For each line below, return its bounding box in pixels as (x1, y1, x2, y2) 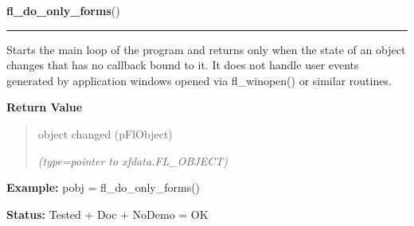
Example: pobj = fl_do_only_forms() (6, 179, 201, 196)
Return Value (6, 99, 83, 115)
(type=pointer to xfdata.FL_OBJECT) (37, 152, 228, 169)
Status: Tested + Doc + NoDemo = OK (6, 205, 209, 222)
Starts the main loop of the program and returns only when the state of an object (6, 41, 406, 57)
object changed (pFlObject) (37, 125, 173, 142)
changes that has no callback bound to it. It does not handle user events (6, 56, 359, 73)
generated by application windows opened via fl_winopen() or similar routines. (6, 72, 392, 88)
